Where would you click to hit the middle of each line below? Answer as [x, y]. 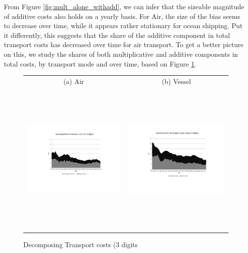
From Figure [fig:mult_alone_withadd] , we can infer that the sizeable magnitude [124, 6]
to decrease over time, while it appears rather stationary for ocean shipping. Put [123, 25]
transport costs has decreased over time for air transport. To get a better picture [124, 44]
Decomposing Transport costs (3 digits [81, 244]
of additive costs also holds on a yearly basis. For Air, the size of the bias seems [122, 16]
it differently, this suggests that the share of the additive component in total [117, 35]
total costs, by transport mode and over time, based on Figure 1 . [100, 63]
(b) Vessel [177, 81]
